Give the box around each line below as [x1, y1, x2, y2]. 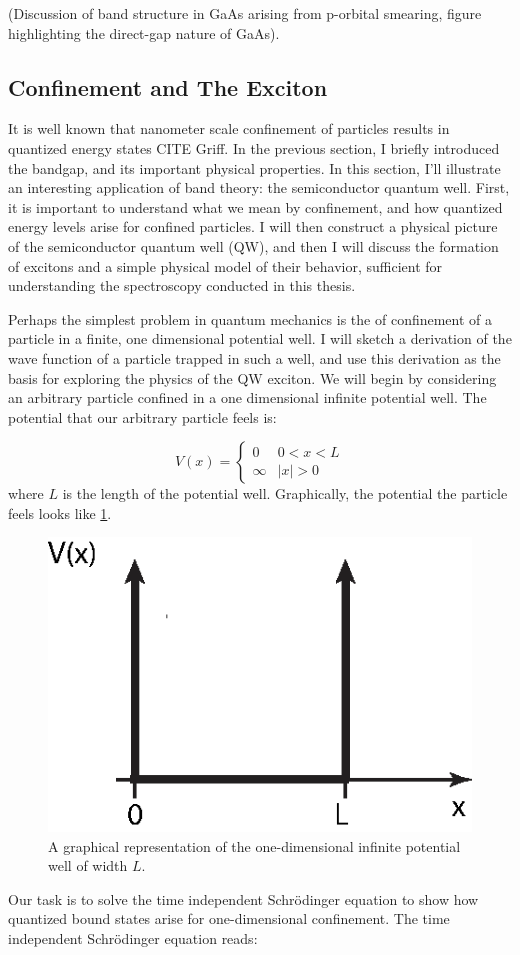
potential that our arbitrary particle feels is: [8, 406, 277, 427]
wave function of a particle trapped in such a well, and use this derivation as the [8, 347, 501, 368]
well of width [48, 855, 128, 876]
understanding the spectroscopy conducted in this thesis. [8, 275, 356, 296]
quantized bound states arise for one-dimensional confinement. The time [8, 908, 450, 929]
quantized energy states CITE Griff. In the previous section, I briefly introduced [8, 137, 500, 158]
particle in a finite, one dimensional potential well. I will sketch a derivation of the [8, 328, 512, 349]
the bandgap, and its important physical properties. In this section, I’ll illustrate [8, 157, 501, 178]
